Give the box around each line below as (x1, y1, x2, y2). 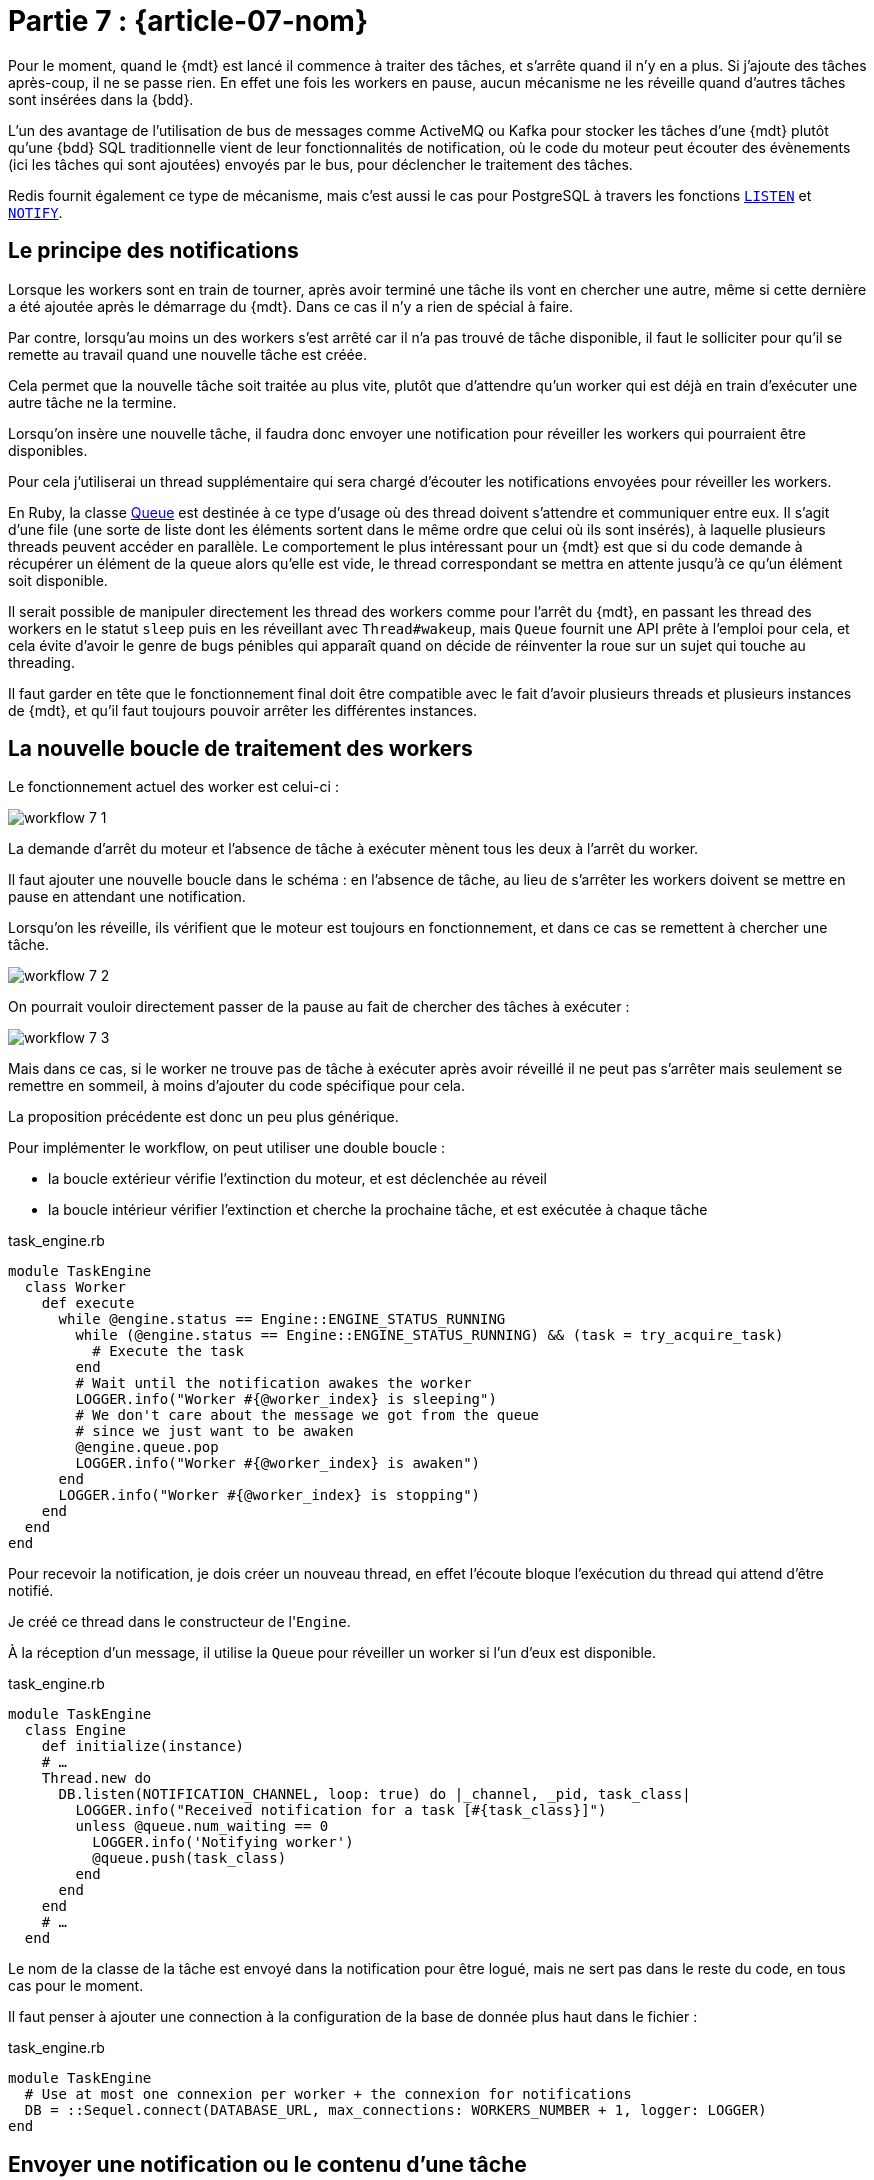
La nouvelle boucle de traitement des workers (8, 736, 473, 762)
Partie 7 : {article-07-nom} (8, 4, 369, 38)
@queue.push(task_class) (92, 1850, 287, 1867)
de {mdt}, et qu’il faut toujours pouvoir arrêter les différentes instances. (8, 701, 478, 719)
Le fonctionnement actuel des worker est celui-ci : (8, 778, 339, 796)
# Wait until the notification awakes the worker (75, 1375, 472, 1392)
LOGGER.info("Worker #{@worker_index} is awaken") (75, 1455, 481, 1472)
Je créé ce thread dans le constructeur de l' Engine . (8, 1613, 351, 1631)
